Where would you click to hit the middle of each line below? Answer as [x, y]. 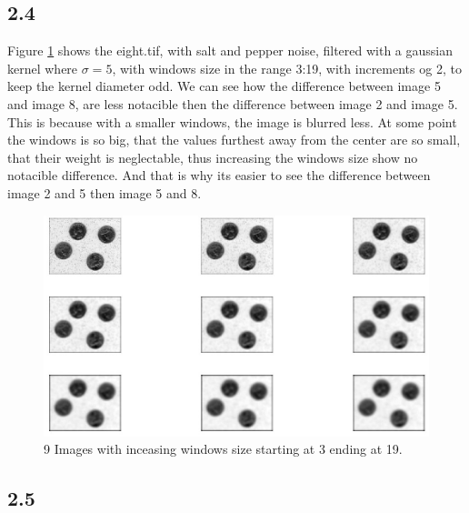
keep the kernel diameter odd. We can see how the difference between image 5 [224, 86]
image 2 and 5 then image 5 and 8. [105, 192]
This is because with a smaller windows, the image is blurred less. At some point [232, 121]
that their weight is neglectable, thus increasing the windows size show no [213, 157]
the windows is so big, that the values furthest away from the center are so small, [234, 140]
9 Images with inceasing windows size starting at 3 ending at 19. [223, 449]
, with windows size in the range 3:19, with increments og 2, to [287, 68]
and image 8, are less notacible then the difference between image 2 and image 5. [233, 103]
